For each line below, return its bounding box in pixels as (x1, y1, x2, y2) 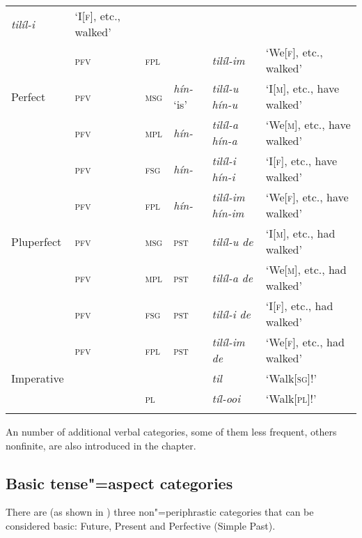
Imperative (11, 370, 64, 386)
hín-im (212, 205, 244, 221)
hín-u (212, 96, 237, 112)
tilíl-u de (212, 233, 253, 249)
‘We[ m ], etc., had (265, 261, 347, 277)
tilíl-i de (212, 305, 251, 322)
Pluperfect (11, 233, 62, 249)
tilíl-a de (212, 269, 253, 286)
